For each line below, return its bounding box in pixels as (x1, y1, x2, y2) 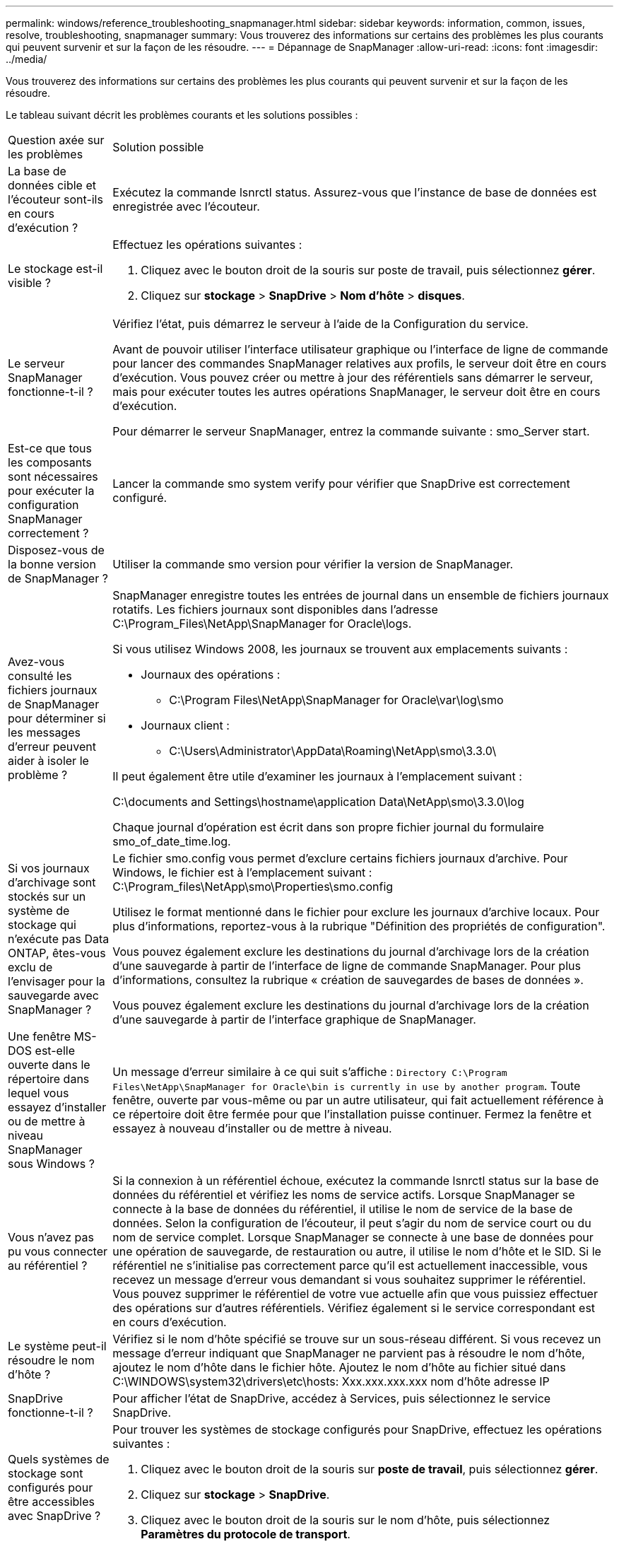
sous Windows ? (8, 1157, 95, 1171)
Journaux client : (141, 718, 230, 732)
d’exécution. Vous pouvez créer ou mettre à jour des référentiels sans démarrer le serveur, (112, 370, 594, 385)
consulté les (8, 669, 72, 683)
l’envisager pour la (8, 974, 105, 988)
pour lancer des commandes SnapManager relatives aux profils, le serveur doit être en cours (112, 356, 607, 370)
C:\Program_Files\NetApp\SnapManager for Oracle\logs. (112, 616, 412, 631)
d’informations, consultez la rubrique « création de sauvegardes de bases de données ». (112, 973, 584, 987)
